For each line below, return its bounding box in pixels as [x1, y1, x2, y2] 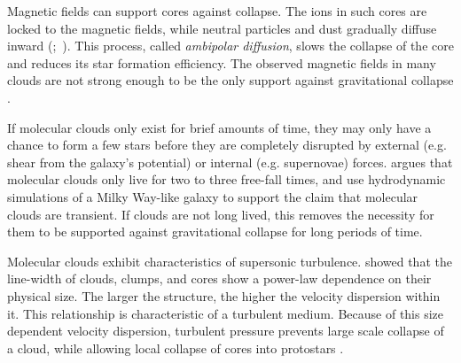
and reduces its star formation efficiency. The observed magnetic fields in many [7, 53, 436, 72]
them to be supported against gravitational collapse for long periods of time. [7, 222, 423, 241]
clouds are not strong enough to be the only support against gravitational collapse [7, 71, 454, 89]
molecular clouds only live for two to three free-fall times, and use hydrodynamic [7, 170, 446, 189]
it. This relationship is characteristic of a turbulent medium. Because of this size [7, 304, 444, 322]
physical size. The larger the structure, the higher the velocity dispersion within [7, 286, 441, 305]
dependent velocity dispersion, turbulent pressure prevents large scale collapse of [7, 321, 444, 340]
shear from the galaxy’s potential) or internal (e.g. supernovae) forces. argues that [7, 152, 453, 171]
